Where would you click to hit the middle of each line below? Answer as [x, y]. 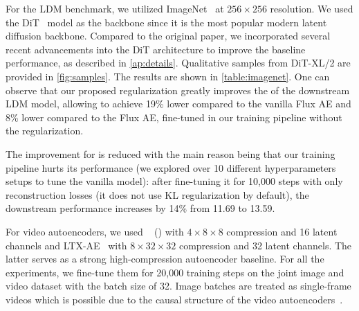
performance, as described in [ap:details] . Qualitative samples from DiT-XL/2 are [178, 63]
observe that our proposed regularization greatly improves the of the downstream [178, 90]
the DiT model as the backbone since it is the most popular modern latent [166, 22]
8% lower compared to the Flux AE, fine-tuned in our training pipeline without [174, 117]
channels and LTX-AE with [66, 245]
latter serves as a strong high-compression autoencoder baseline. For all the [165, 259]
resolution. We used [312, 8]
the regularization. [45, 131]
